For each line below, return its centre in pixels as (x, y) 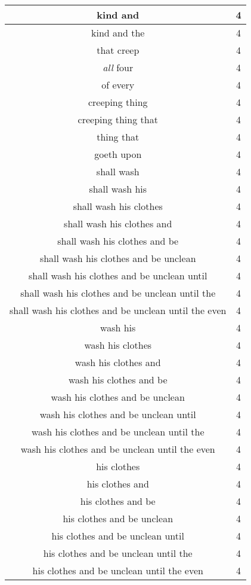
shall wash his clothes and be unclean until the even (118, 310)
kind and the (118, 33)
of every (118, 85)
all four (118, 67)
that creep (118, 50)
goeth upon (118, 154)
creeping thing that (118, 119)
